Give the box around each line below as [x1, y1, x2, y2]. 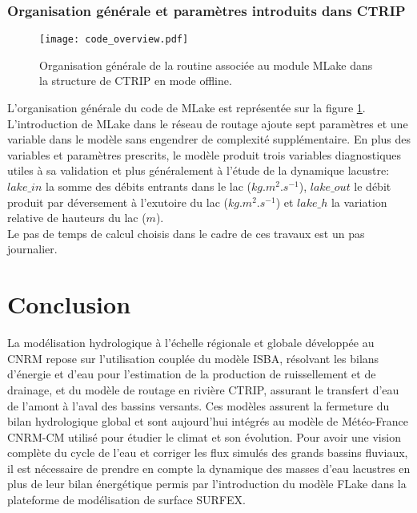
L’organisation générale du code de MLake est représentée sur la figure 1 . [7, 99, 366, 116]
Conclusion [7, 288, 131, 321]
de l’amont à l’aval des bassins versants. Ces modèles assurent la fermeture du [7, 397, 390, 414]
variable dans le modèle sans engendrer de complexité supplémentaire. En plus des [7, 131, 411, 147]
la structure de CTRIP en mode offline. [39, 72, 232, 89]
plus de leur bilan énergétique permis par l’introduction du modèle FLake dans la [7, 475, 407, 492]
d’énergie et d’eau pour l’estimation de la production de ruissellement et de [7, 366, 376, 382]
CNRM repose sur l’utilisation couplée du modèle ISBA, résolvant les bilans [7, 349, 379, 366]
